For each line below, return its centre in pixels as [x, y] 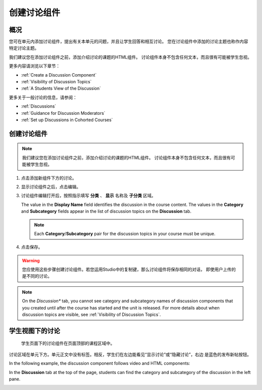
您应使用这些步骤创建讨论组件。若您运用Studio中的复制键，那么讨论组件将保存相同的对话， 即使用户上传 [127, 269]
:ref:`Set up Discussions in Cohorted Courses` [67, 120]
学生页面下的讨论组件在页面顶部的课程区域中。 [68, 343]
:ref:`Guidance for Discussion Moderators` [63, 113]
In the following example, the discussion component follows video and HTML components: [99, 363]
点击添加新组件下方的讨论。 [49, 178]
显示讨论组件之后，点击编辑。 [51, 187]
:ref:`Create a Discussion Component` [59, 75]
